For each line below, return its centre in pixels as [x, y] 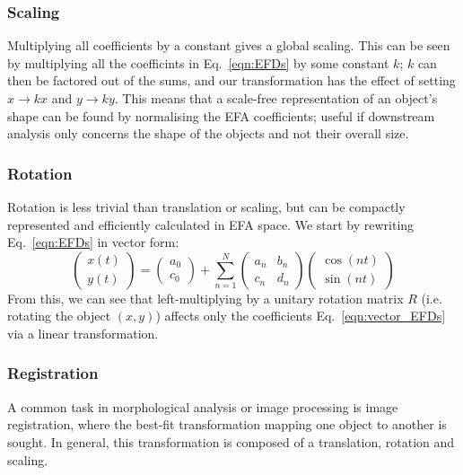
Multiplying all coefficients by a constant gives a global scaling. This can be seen [229, 45]
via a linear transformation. [83, 333]
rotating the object [59, 316]
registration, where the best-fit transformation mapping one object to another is [227, 424]
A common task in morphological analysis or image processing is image [203, 406]
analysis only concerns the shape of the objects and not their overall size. [208, 133]
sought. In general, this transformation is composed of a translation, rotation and [231, 441]
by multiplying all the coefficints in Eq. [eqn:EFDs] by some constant [198, 62]
